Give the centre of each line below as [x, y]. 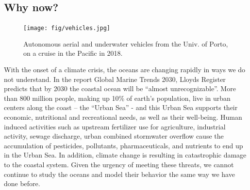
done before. [22, 183]
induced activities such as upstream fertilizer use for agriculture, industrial [115, 126]
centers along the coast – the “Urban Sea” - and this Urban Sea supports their [121, 107]
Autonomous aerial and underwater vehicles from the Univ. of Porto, [126, 43]
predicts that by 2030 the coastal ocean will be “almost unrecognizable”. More [120, 88]
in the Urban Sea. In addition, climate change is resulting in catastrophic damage [125, 155]
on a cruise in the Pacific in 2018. [73, 53]
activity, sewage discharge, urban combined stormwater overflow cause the [114, 136]
